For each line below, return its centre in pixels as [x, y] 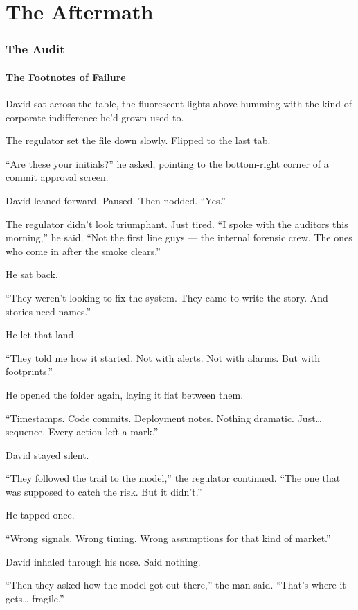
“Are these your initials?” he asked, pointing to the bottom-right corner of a [167, 163]
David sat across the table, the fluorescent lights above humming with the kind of [179, 104]
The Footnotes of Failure [66, 77]
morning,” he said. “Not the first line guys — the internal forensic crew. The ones [179, 237]
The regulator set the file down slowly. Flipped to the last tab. [138, 140]
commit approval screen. [57, 177]
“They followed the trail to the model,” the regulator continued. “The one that [173, 478]
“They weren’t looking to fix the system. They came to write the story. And [167, 297]
